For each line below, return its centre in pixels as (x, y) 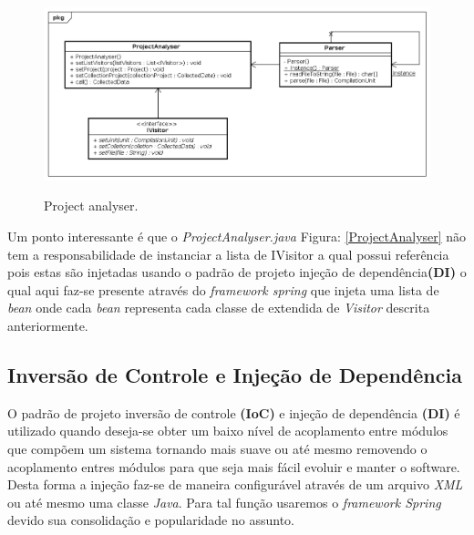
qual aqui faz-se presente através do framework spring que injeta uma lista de (223, 289)
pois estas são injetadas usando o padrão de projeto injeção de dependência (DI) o (237, 272)
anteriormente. (48, 325)
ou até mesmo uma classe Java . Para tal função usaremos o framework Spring (224, 502)
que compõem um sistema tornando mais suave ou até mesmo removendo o (217, 448)
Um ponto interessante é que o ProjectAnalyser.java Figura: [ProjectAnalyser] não (237, 236)
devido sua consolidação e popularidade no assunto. (151, 520)
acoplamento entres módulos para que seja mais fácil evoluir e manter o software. (234, 466)
